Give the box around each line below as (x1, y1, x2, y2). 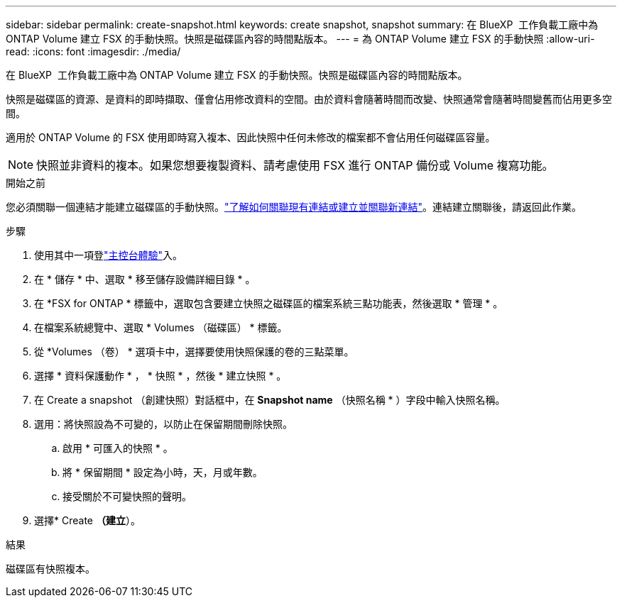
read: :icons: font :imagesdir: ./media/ (6, 45, 181, 57)
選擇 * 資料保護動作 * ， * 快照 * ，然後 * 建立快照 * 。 (34, 370, 287, 382)
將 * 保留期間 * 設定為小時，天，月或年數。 (62, 466, 263, 478)
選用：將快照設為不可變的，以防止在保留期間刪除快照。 (34, 418, 293, 430)
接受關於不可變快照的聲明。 (62, 490, 192, 502)
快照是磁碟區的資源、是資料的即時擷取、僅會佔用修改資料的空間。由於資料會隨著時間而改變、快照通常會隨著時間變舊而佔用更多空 (6, 93, 612, 105)
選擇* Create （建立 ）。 (34, 514, 141, 526)
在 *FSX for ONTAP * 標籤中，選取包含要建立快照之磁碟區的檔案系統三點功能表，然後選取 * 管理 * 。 (34, 297, 503, 309)
